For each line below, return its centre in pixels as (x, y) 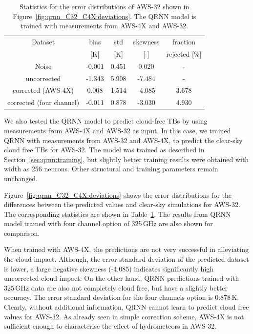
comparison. (22, 233)
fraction (184, 42)
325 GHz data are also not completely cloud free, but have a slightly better (116, 287)
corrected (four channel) (43, 102)
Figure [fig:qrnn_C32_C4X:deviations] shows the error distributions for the (118, 195)
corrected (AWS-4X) (43, 90)
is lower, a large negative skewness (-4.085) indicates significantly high (109, 268)
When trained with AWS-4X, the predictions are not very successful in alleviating (126, 249)
